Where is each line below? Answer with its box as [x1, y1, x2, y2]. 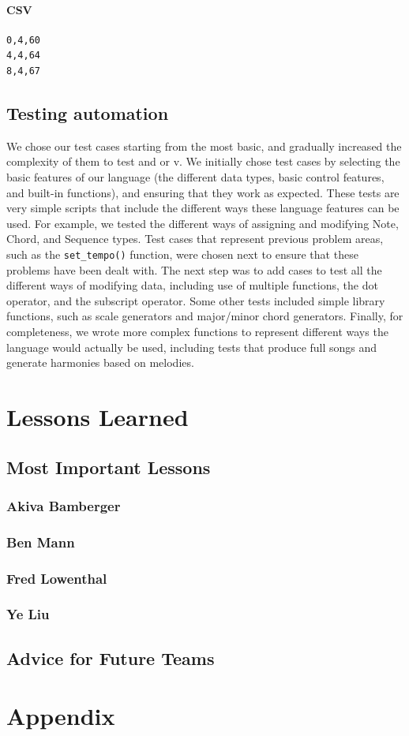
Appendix [6, 700, 115, 732]
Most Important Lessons [6, 454, 211, 479]
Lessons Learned [6, 400, 189, 432]
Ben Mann [6, 532, 75, 551]
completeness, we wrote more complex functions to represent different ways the [6, 323, 388, 339]
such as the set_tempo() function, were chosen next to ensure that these [6, 245, 358, 262]
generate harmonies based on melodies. [6, 354, 194, 371]
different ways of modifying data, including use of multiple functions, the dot [6, 277, 378, 293]
